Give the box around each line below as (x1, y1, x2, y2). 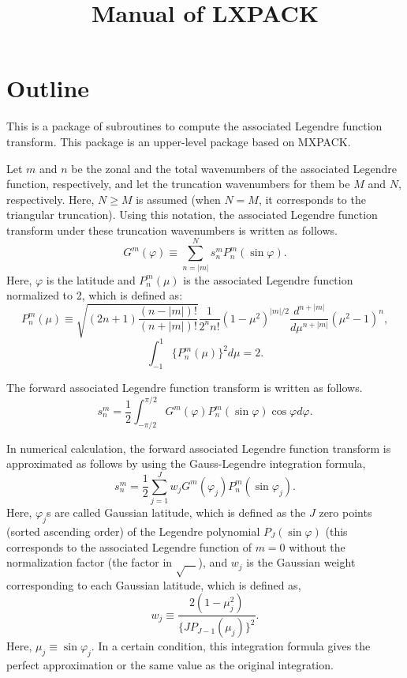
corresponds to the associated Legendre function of (6, 538, 252, 555)
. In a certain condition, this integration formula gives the (91, 638, 371, 654)
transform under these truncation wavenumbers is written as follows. (6, 221, 338, 238)
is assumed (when (136, 190, 221, 207)
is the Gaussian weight (246, 554, 356, 571)
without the (289, 538, 345, 555)
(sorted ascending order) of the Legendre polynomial (6, 522, 260, 539)
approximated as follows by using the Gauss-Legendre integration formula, (6, 455, 366, 472)
